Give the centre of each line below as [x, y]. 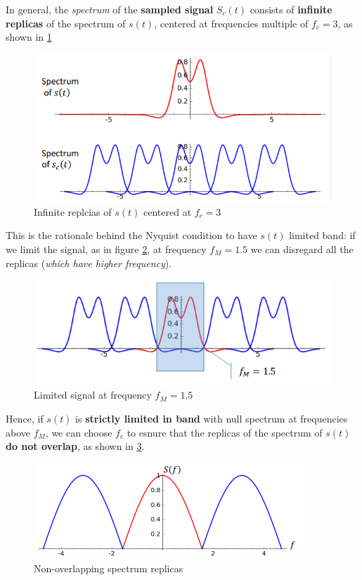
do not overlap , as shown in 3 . [75, 446]
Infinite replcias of [73, 211]
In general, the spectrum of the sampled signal [110, 9]
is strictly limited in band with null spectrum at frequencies [212, 418]
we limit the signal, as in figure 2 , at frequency [106, 249]
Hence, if [25, 418]
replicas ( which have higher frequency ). [89, 263]
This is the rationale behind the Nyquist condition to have [131, 235]
